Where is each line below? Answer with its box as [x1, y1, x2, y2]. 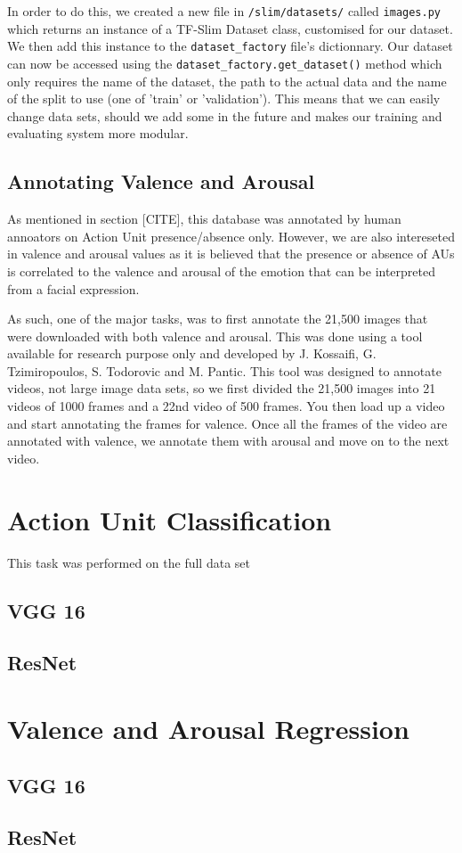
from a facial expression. [7, 279, 140, 298]
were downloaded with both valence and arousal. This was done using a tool [7, 326, 423, 345]
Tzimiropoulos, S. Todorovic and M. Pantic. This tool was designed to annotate [7, 361, 442, 380]
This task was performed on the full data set [7, 553, 250, 571]
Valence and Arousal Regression [7, 709, 409, 746]
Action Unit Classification [7, 501, 332, 537]
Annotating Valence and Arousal [7, 168, 315, 195]
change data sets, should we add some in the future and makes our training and [7, 106, 442, 125]
